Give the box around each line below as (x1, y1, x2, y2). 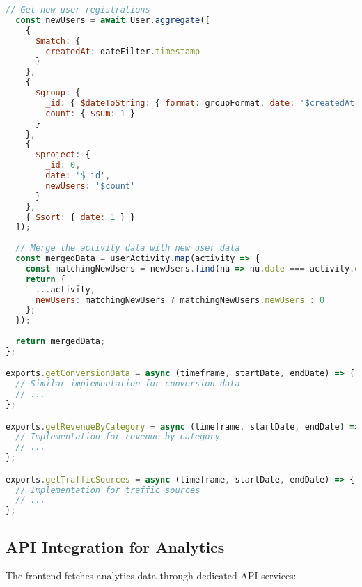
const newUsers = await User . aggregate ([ (15, 15, 210, 25)
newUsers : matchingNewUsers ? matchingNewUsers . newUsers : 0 (35, 295, 325, 305)
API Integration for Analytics (6, 535, 225, 557)
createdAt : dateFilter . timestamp (45, 46, 200, 56)
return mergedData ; (15, 336, 106, 346)
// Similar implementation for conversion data (15, 379, 240, 389)
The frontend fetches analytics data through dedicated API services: (6, 568, 297, 583)
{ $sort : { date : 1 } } (25, 212, 136, 222)
